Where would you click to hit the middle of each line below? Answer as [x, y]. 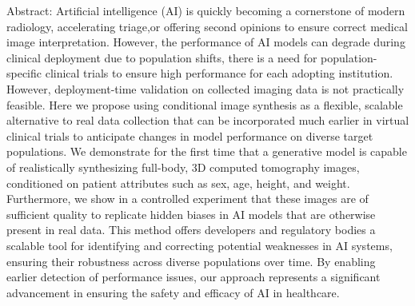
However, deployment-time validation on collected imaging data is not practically [206, 88]
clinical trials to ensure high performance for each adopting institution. [219, 73]
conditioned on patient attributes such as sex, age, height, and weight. [178, 183]
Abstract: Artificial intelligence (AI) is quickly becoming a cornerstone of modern [206, 10]
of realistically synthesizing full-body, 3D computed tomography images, [183, 167]
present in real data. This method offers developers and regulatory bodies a [191, 230]
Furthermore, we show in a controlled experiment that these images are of [188, 199]
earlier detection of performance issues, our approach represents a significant [194, 277]
